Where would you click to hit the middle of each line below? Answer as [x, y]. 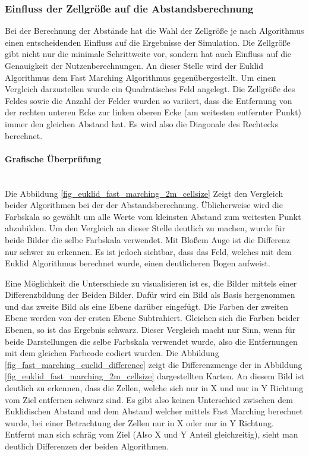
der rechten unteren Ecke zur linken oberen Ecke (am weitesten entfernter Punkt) [153, 112]
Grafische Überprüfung [53, 158]
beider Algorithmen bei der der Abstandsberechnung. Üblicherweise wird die [144, 205]
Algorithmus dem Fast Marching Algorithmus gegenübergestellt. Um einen [141, 77]
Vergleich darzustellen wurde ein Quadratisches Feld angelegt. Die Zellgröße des [150, 89]
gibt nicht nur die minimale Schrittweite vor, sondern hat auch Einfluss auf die [148, 54]
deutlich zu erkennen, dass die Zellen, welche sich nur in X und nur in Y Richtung [154, 388]
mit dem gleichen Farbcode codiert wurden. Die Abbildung [112, 353]
